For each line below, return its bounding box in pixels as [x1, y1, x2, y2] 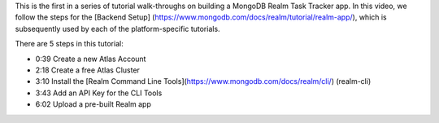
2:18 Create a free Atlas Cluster [35, 65, 140, 75]
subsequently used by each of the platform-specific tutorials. [15, 24, 220, 33]
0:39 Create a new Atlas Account [35, 54, 146, 64]
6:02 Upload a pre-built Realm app [35, 99, 152, 109]
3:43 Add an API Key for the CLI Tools [35, 88, 163, 98]
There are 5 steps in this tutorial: [15, 39, 124, 49]
